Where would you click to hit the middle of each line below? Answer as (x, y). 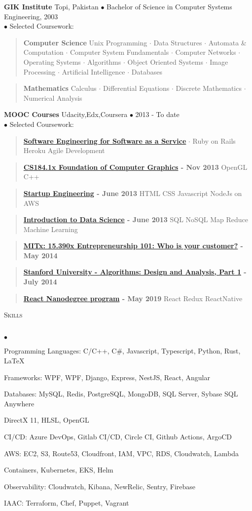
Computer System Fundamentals (119, 52)
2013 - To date (157, 114)
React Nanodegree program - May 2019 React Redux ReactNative (133, 298)
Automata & (227, 42)
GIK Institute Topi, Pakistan (51, 6)
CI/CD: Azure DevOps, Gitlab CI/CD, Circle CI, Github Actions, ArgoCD (118, 436)
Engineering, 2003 (31, 16)
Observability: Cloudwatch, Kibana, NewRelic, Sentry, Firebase (100, 486)
